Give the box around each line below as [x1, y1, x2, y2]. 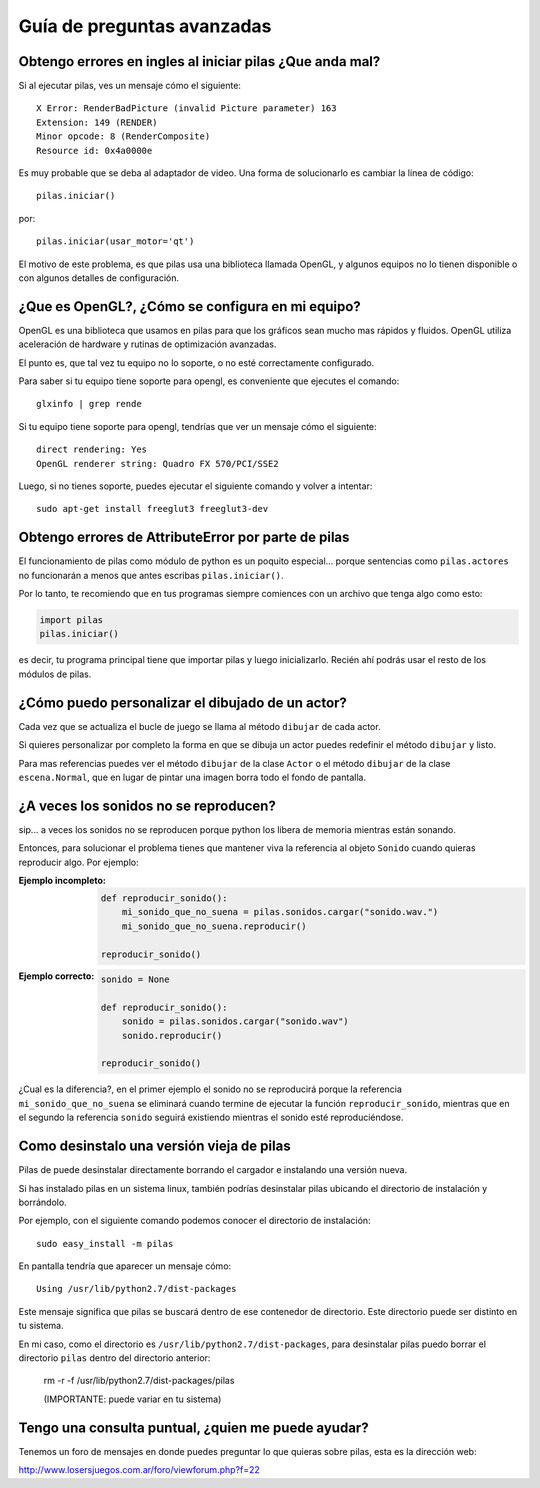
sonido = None [100, 974, 170, 985]
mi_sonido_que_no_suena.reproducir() [121, 920, 307, 932]
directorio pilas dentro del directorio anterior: [18, 1352, 211, 1364]
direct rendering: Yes [36, 444, 148, 455]
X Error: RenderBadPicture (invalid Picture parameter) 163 [36, 103, 337, 114]
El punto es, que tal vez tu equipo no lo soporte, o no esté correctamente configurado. [18, 356, 375, 369]
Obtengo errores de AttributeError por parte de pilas [18, 529, 350, 546]
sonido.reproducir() [121, 1030, 223, 1041]
